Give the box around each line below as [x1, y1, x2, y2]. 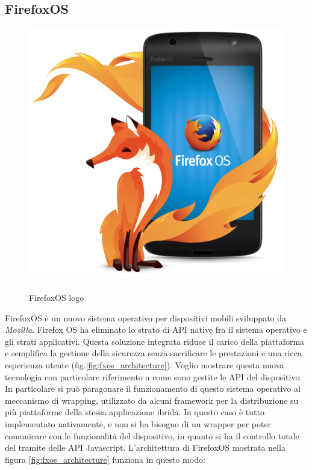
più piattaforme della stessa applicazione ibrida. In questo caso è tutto [5, 406, 264, 418]
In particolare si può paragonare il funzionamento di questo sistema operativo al [5, 382, 301, 395]
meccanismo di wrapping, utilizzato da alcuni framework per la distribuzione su [5, 394, 299, 406]
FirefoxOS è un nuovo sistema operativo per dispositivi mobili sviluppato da [5, 311, 287, 324]
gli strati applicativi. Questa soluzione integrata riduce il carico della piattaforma [5, 335, 305, 347]
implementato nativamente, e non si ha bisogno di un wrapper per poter [5, 417, 272, 430]
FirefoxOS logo [29, 291, 84, 304]
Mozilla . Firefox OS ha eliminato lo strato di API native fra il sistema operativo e [5, 323, 307, 336]
